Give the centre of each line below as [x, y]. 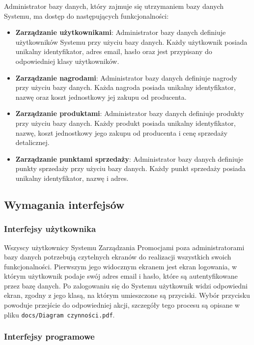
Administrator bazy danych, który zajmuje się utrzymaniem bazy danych [114, 6]
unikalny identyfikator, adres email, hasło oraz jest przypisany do [114, 51]
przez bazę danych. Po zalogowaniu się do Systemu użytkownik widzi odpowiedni [126, 285]
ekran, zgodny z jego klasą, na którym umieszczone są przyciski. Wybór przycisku [127, 295]
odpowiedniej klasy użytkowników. [67, 61]
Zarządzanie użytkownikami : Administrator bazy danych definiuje [121, 32]
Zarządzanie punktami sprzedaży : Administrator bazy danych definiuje [129, 158]
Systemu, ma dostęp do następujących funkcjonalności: [86, 15]
